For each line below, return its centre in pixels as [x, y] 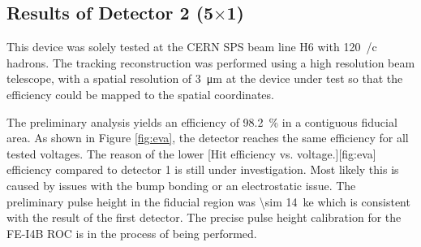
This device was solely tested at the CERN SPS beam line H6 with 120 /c [192, 47]
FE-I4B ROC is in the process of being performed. [132, 233]
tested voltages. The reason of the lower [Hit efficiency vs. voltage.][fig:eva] [191, 153]
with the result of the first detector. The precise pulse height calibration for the [204, 217]
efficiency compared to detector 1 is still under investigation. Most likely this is [203, 169]
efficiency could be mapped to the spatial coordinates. [140, 94]
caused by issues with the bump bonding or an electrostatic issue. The [181, 185]
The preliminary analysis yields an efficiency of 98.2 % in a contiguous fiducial [202, 121]
